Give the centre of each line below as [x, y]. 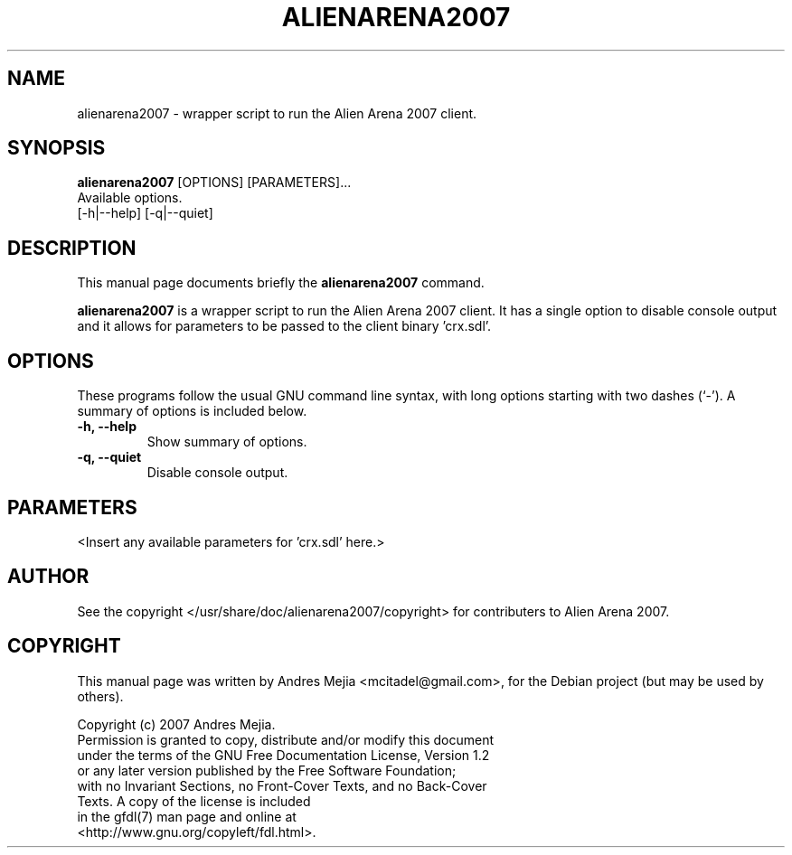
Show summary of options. [227, 442]
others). [100, 696]
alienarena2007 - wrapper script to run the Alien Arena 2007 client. [277, 113]
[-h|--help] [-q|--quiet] [145, 213]
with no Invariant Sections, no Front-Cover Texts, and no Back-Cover [282, 785]
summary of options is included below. [192, 411]
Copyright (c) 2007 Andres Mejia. [176, 724]
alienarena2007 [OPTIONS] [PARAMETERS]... [214, 183]
